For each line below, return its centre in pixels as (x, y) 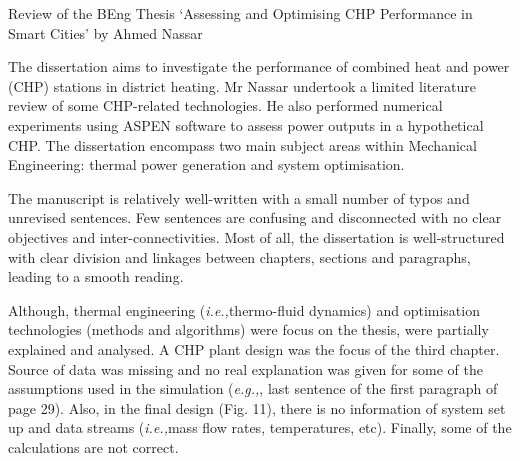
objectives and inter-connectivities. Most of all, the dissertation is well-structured (256, 236)
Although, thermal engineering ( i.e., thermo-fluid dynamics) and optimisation (244, 309)
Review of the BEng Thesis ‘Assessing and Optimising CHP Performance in (240, 13)
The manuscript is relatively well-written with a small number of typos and (239, 197)
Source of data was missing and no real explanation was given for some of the (245, 368)
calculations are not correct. (93, 446)
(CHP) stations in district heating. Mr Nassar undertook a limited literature (242, 85)
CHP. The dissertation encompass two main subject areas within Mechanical (242, 144)
